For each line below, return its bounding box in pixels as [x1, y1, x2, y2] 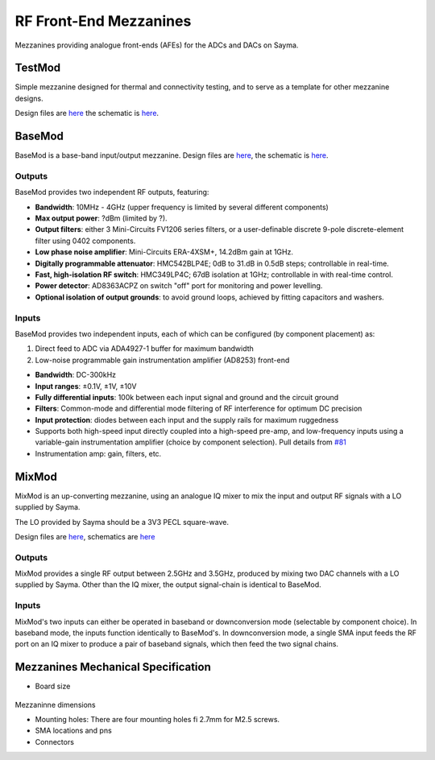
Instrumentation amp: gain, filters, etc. [35, 448, 162, 458]
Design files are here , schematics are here [14, 531, 155, 541]
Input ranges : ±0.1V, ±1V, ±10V [35, 381, 137, 390]
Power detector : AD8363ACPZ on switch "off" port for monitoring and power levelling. [35, 281, 323, 291]
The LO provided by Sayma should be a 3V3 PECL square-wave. [14, 517, 230, 527]
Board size [35, 681, 71, 692]
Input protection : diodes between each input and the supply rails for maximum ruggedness [35, 415, 339, 424]
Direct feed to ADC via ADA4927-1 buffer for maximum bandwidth [35, 344, 254, 353]
